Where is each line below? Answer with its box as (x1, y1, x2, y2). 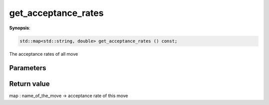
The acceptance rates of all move (9, 51, 78, 57)
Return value (9, 80, 50, 88)
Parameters (9, 64, 46, 72)
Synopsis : (9, 25, 31, 31)
